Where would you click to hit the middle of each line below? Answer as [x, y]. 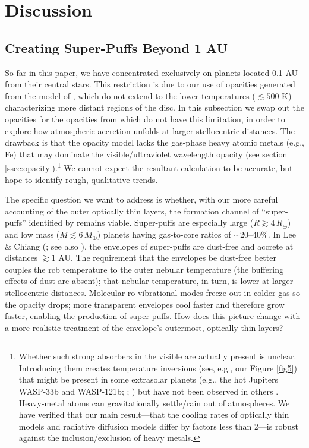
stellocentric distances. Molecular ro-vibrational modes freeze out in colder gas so [152, 292]
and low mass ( [32, 234]
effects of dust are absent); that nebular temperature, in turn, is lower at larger [149, 281]
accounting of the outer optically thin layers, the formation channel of [132, 211]
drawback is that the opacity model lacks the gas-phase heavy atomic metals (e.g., [154, 142]
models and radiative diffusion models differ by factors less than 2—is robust [158, 426]
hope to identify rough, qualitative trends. [81, 179]
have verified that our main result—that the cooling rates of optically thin [154, 414]
